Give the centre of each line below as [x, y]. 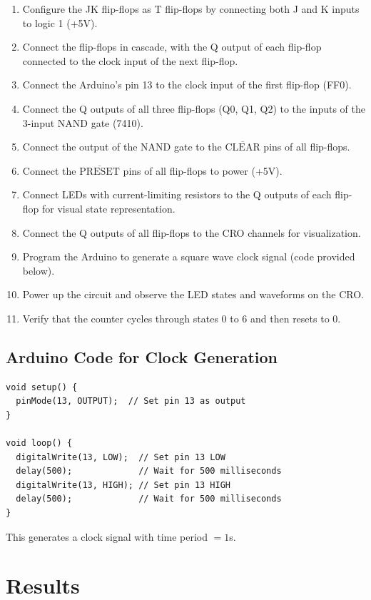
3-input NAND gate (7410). [83, 122]
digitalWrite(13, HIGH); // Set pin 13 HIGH [123, 485]
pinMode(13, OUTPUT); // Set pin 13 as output [131, 401]
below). [39, 270]
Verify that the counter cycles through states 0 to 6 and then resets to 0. [182, 318]
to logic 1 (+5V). [60, 22]
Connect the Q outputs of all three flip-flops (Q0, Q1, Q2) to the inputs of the [194, 108]
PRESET [100, 172]
